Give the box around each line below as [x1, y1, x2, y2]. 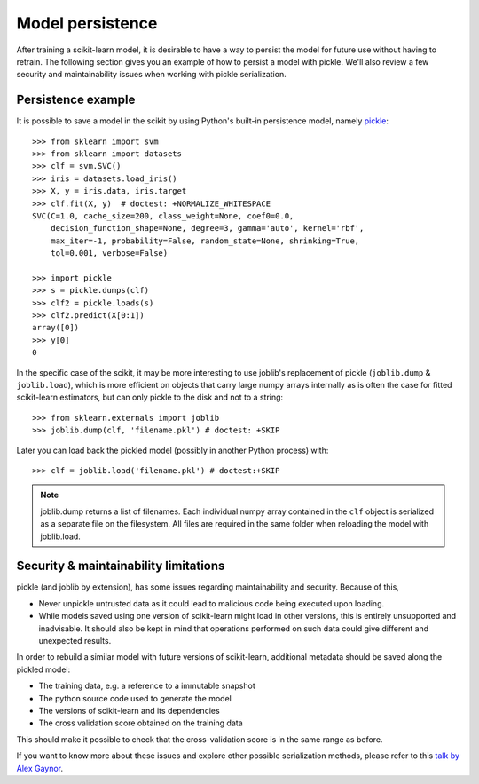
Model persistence [16, 13, 158, 33]
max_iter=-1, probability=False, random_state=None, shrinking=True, [50, 235, 360, 246]
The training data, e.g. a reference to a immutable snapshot [38, 680, 256, 692]
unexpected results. [38, 636, 112, 646]
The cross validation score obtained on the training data [38, 717, 243, 728]
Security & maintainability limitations [16, 558, 225, 574]
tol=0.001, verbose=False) [50, 249, 169, 258]
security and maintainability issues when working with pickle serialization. [16, 69, 287, 80]
